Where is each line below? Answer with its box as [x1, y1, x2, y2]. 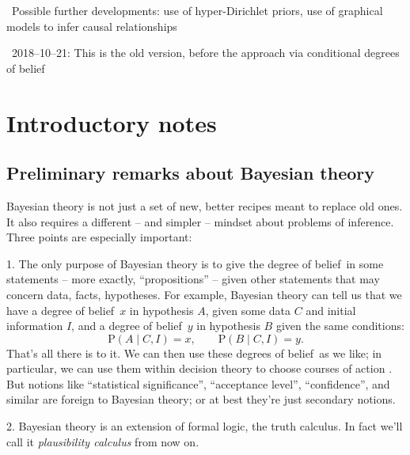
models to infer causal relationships [6, 17, 177, 34]
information [6, 317, 63, 334]
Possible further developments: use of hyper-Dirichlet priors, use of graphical [11, 2, 383, 18]
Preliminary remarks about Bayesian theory [6, 161, 375, 185]
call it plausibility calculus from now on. [6, 433, 199, 449]
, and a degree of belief [71, 317, 182, 334]
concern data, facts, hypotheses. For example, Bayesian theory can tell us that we [6, 286, 402, 302]
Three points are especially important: [6, 229, 192, 245]
